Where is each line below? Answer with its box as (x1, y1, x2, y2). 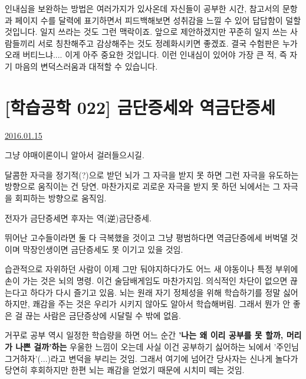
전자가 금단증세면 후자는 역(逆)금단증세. (5, 211, 152, 224)
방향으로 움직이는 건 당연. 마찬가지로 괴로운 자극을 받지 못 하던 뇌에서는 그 (5, 180, 281, 192)
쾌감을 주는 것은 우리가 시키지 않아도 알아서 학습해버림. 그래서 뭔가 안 (32, 298, 291, 310)
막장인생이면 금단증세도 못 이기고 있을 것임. (22, 243, 183, 255)
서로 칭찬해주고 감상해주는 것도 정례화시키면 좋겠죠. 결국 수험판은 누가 (38, 37, 298, 49)
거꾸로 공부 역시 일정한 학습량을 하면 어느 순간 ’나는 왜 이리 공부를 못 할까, (5, 329, 284, 341)
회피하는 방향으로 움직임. (15, 192, 107, 204)
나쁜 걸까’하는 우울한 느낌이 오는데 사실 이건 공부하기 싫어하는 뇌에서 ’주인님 (15, 341, 299, 352)
